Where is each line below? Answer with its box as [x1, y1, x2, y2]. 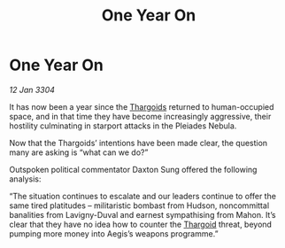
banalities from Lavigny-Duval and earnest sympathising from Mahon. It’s [9, 209, 276, 220]
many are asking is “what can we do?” [9, 147, 149, 158]
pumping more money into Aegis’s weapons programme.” [9, 228, 219, 239]
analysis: [9, 174, 42, 184]
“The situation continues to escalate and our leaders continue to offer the [9, 190, 277, 201]
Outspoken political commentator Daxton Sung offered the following [9, 164, 258, 174]
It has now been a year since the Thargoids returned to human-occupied [9, 101, 274, 112]
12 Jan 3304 [9, 84, 56, 95]
